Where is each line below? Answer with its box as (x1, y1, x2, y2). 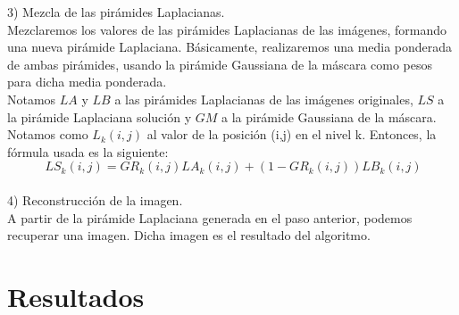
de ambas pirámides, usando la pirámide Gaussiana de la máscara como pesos (7, 54, 433, 73)
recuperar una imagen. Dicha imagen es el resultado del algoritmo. (7, 226, 371, 245)
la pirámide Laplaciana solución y (7, 107, 192, 126)
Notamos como (7, 125, 88, 144)
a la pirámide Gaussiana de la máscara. (221, 107, 437, 126)
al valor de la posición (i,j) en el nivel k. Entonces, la (146, 125, 437, 144)
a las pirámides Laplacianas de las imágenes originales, (114, 89, 413, 108)
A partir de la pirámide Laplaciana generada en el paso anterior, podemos (7, 208, 413, 227)
